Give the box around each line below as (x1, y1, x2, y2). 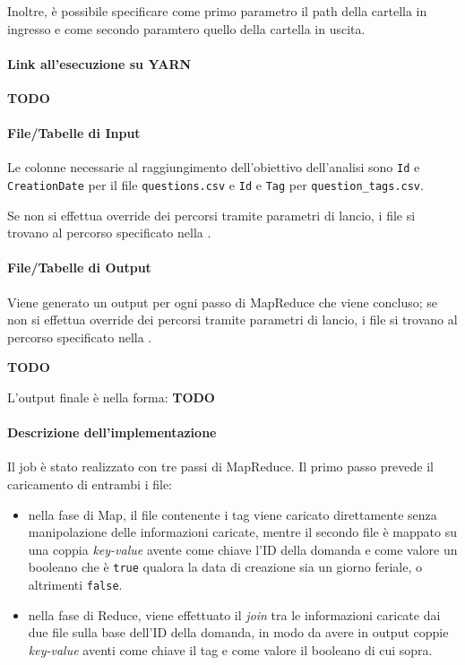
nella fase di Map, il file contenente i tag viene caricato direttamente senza (28, 505, 437, 523)
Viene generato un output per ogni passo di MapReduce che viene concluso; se (7, 292, 438, 311)
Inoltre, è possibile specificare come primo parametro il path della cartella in (7, 2, 427, 20)
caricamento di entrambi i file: (7, 475, 173, 494)
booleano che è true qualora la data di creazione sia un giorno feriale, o (28, 557, 422, 576)
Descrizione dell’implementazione (7, 423, 217, 442)
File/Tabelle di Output (7, 258, 151, 277)
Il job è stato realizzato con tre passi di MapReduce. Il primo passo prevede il (7, 457, 434, 476)
